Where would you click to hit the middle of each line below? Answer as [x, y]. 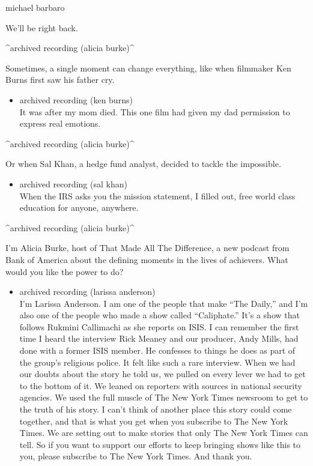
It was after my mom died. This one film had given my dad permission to [155, 111]
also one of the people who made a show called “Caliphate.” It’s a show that [160, 315]
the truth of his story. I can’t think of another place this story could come [156, 409]
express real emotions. [60, 123]
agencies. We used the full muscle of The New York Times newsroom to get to [164, 397]
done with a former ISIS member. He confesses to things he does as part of [157, 350]
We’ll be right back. [42, 27]
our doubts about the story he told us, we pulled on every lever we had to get [163, 374]
